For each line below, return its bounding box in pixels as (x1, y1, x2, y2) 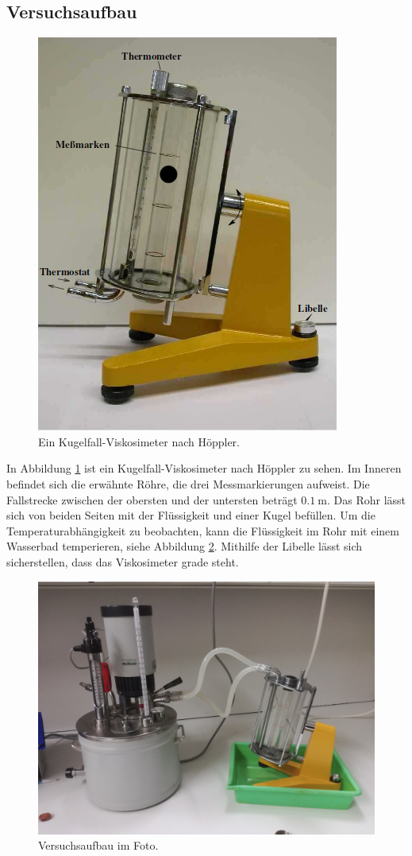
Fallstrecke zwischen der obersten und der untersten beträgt (6, 491, 298, 508)
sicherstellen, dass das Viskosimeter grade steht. (6, 553, 239, 570)
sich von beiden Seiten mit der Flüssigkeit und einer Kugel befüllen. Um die (6, 507, 375, 523)
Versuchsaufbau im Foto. (38, 837, 159, 854)
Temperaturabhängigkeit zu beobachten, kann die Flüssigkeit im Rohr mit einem (6, 522, 399, 539)
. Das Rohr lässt (327, 491, 406, 508)
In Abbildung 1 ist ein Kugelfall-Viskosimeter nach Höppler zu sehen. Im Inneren (6, 460, 402, 477)
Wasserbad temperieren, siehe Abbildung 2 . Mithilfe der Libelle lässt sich (6, 538, 363, 554)
